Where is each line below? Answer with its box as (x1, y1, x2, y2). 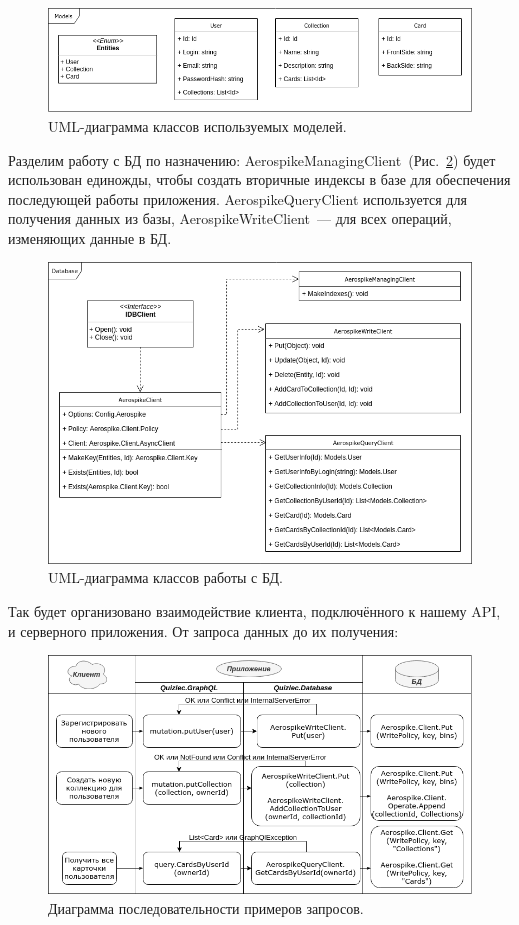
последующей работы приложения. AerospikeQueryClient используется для (8, 188, 467, 209)
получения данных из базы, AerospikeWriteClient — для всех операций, (8, 208, 452, 229)
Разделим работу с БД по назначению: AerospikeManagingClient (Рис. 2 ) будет (8, 149, 496, 170)
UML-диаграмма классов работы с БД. (48, 567, 283, 588)
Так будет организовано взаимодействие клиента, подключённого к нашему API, (8, 601, 501, 622)
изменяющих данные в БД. (8, 227, 172, 248)
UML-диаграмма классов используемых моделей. (48, 115, 347, 136)
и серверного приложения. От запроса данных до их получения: (8, 620, 399, 641)
